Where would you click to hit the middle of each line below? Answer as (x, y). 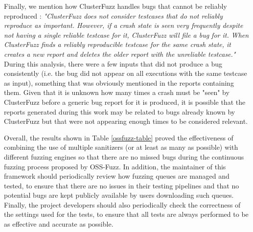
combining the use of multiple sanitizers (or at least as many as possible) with (121, 147)
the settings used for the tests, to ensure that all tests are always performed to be (126, 214)
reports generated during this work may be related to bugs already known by (120, 111)
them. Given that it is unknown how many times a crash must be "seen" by (117, 92)
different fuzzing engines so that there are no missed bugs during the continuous (124, 156)
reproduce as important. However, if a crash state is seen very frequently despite (124, 25)
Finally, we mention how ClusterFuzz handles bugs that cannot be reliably (115, 6)
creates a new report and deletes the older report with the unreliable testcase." (120, 54)
